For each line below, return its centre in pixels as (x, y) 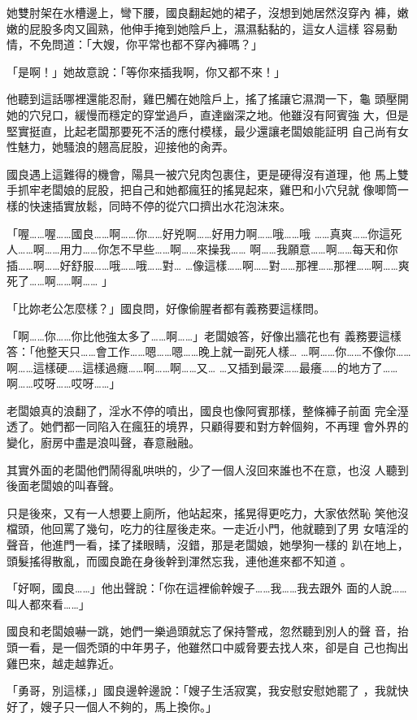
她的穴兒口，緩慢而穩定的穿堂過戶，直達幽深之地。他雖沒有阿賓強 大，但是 (208, 114)
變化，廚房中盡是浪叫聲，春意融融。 (103, 442)
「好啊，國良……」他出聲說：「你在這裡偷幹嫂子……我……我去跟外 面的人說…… (207, 588)
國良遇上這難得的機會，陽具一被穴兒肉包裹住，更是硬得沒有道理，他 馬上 (202, 173)
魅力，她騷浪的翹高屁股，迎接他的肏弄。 (126, 147)
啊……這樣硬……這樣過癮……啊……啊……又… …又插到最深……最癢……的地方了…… (202, 367)
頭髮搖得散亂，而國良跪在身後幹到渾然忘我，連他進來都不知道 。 (179, 560)
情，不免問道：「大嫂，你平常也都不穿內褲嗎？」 (135, 44)
